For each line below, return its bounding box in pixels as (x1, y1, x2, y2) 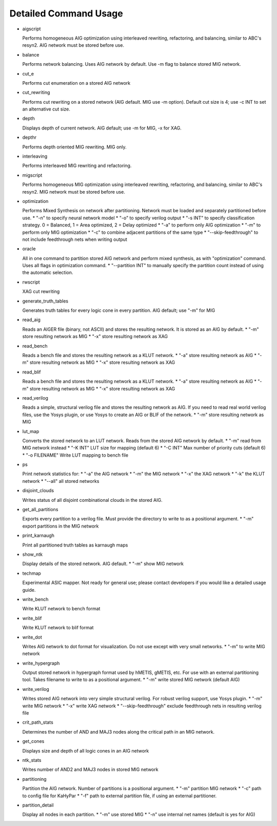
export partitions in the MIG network (22, 523, 99, 529)
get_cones (22, 738, 45, 744)
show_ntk (22, 551, 43, 557)
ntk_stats (22, 757, 42, 763)
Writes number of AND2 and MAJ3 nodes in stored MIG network (22, 766, 159, 773)
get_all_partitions (22, 506, 58, 513)
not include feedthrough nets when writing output (22, 236, 128, 242)
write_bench (22, 596, 49, 602)
